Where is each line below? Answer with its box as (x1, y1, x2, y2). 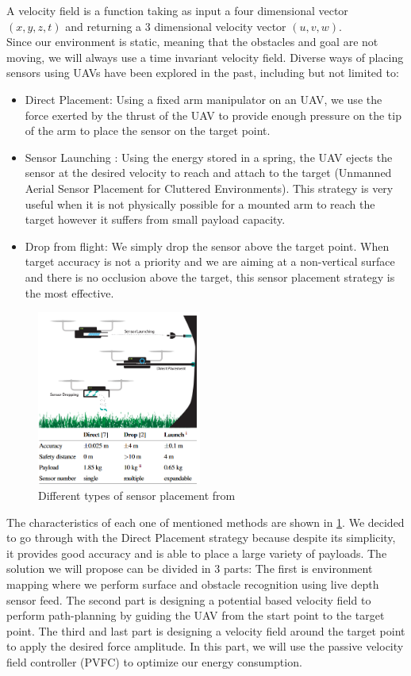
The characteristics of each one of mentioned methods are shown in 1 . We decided (6, 513, 405, 530)
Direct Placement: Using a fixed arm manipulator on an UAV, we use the (25, 90, 382, 107)
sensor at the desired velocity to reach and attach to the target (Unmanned (25, 164, 392, 181)
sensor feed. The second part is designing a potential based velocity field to (6, 591, 371, 608)
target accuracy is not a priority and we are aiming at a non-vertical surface (25, 253, 395, 270)
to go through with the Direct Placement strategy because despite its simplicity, (6, 529, 396, 546)
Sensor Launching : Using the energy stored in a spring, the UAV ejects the (25, 148, 393, 165)
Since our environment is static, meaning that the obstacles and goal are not (6, 33, 378, 50)
